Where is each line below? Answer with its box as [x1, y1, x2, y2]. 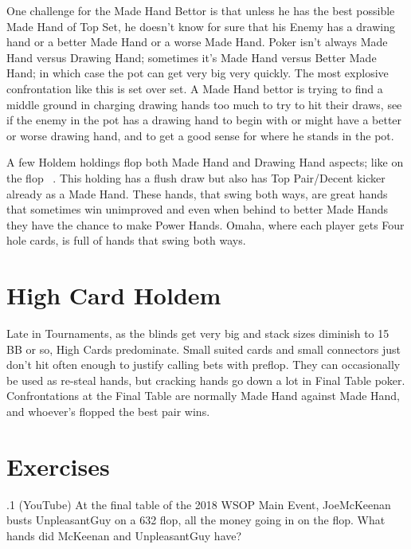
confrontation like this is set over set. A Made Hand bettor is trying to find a [6, 80, 383, 96]
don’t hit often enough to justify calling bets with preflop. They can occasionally [6, 356, 401, 373]
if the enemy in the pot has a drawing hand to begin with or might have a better [6, 112, 402, 128]
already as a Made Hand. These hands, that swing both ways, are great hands [6, 185, 388, 202]
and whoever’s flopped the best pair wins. [6, 403, 210, 419]
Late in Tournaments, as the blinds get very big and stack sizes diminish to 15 [6, 325, 389, 342]
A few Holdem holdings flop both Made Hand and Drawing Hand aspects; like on [6, 154, 404, 171]
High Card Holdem [6, 279, 221, 312]
